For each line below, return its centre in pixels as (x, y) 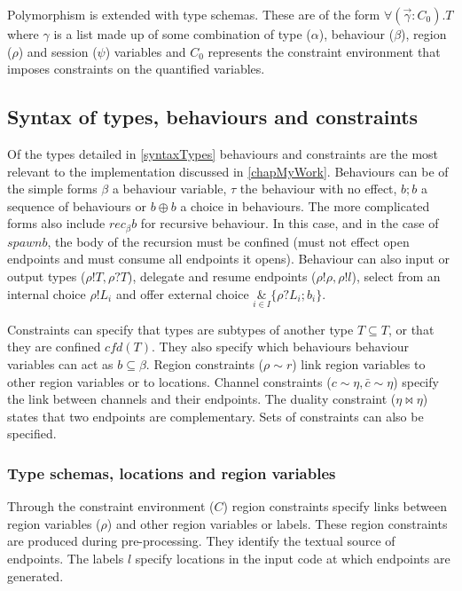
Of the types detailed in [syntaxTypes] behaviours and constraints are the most (223, 153)
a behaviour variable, (169, 189)
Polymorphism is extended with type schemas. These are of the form (194, 14)
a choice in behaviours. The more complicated (305, 205)
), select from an (396, 276)
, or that (411, 329)
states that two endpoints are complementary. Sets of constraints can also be (215, 416)
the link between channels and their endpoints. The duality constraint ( (202, 399)
